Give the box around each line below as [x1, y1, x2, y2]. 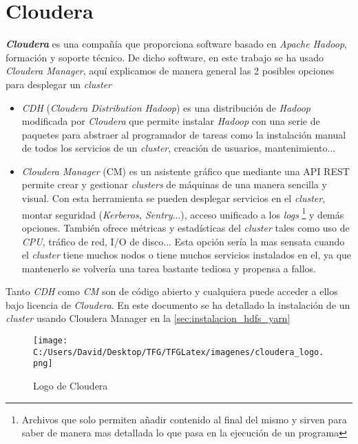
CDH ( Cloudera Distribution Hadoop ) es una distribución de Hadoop [21, 100, 310, 114]
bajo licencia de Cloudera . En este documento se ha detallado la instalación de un [6, 297, 350, 312]
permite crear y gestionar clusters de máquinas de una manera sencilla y [21, 177, 327, 192]
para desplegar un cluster [6, 77, 112, 91]
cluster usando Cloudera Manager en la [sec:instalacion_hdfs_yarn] [6, 311, 291, 325]
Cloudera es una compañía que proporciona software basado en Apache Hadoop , [6, 37, 347, 51]
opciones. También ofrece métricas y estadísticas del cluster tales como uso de [21, 220, 350, 234]
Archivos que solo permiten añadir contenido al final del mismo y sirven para [21, 412, 347, 426]
